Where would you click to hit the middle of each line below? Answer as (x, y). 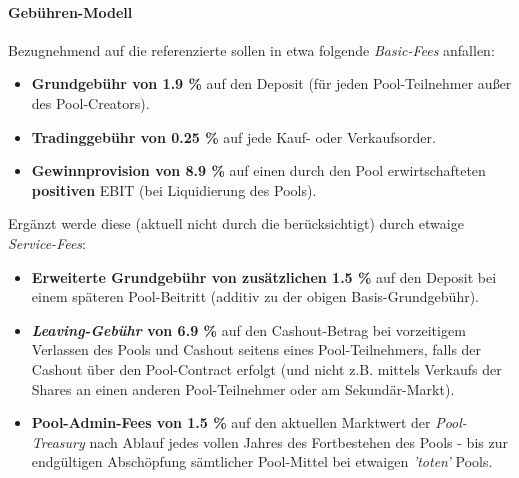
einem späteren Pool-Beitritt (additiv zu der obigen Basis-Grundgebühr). (255, 296)
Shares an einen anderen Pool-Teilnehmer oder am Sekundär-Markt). (243, 388)
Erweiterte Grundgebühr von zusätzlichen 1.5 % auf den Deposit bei (264, 276)
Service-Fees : (47, 242)
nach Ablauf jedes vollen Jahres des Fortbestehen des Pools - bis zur (298, 441)
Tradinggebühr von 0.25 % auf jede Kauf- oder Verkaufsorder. (233, 136)
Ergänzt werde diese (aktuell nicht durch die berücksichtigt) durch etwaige (236, 223)
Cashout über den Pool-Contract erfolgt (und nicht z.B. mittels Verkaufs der (266, 368)
